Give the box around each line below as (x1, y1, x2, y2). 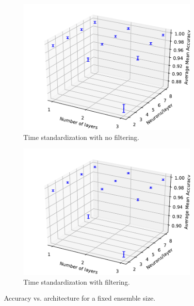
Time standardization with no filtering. (23, 132, 139, 142)
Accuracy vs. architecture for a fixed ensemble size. (4, 293, 156, 303)
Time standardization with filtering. (23, 276, 130, 287)
